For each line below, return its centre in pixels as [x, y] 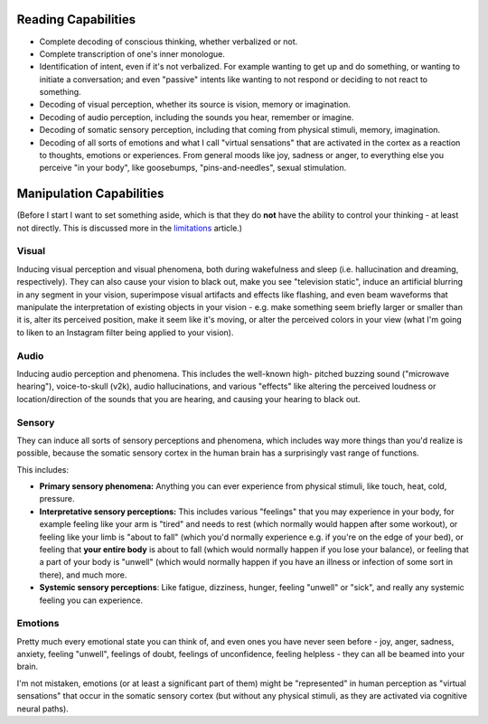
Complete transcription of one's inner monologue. [132, 53]
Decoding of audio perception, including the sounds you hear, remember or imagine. [197, 117]
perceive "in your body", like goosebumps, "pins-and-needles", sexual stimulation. [193, 168]
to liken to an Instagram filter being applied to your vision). [125, 332]
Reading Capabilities [76, 19]
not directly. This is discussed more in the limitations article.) [130, 228]
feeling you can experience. [91, 600]
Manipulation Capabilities [90, 194]
